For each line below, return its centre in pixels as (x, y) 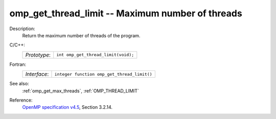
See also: (19, 84)
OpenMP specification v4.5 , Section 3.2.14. (67, 107)
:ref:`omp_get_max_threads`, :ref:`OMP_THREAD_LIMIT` (80, 91)
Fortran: (18, 64)
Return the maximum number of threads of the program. (81, 35)
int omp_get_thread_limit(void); (95, 55)
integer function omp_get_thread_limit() (103, 74)
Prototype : (38, 55)
